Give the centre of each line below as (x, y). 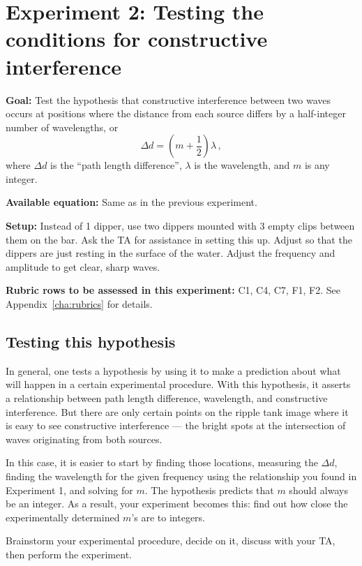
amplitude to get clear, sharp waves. (83, 266)
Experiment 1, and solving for (69, 490)
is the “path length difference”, (116, 165)
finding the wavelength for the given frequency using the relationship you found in (181, 476)
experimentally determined (63, 517)
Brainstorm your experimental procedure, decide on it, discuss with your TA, (171, 541)
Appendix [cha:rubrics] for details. (79, 304)
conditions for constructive (137, 39)
